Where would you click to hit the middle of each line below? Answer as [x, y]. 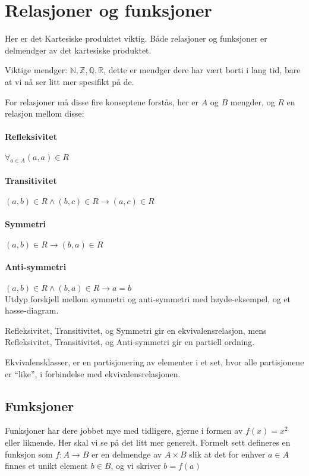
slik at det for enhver [227, 454]
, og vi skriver [136, 466]
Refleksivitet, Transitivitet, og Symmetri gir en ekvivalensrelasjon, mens [136, 330]
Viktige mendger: [36, 70]
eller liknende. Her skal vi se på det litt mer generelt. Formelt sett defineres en [148, 442]
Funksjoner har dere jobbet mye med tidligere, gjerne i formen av [124, 430]
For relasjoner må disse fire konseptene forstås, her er [102, 101]
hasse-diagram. [32, 310]
